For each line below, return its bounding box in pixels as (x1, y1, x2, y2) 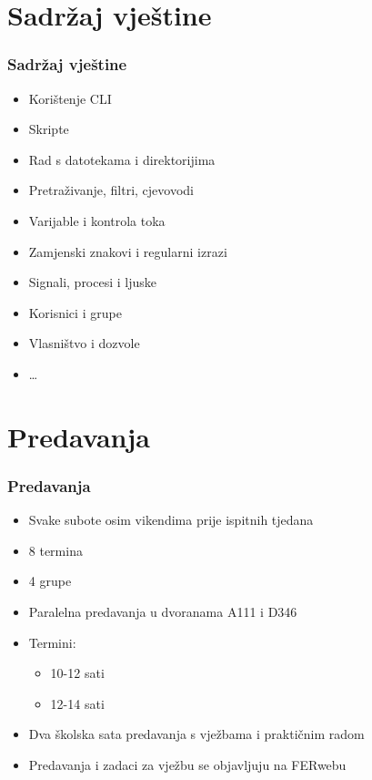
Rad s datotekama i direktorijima (28, 149, 216, 169)
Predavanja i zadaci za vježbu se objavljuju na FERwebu (28, 754, 347, 774)
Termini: (28, 632, 76, 652)
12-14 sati (50, 693, 105, 713)
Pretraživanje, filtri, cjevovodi (28, 180, 194, 200)
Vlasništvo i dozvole (28, 334, 140, 353)
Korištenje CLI (28, 88, 112, 108)
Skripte (28, 119, 69, 139)
